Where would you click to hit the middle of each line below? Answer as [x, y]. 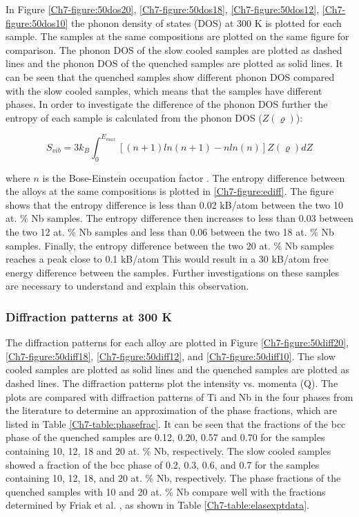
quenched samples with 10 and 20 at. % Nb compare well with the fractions [166, 491]
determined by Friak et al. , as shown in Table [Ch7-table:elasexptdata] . [157, 505]
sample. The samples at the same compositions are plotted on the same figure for [177, 36]
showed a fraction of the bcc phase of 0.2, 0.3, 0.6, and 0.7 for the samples [163, 464]
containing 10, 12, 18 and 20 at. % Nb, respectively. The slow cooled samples [168, 450]
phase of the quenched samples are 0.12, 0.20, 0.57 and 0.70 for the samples [165, 437]
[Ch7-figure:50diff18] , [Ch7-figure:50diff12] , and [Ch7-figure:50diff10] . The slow [171, 356]
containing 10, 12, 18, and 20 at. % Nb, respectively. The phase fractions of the [173, 478]
